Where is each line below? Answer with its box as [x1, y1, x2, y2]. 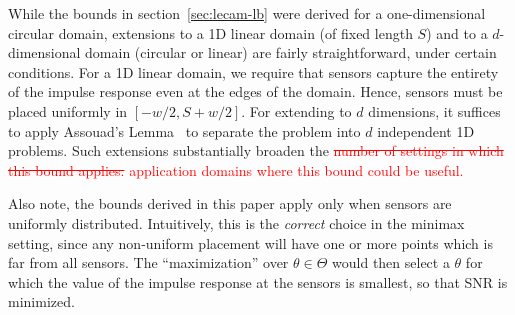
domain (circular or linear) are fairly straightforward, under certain [85, 42, 497, 63]
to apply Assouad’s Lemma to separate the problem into [8, 120, 361, 141]
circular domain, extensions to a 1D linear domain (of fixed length [8, 22, 413, 43]
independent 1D [377, 120, 475, 141]
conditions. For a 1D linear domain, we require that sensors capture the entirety [8, 61, 499, 82]
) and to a [426, 22, 488, 43]
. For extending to [241, 100, 352, 121]
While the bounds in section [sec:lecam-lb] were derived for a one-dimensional [8, 3, 486, 23]
